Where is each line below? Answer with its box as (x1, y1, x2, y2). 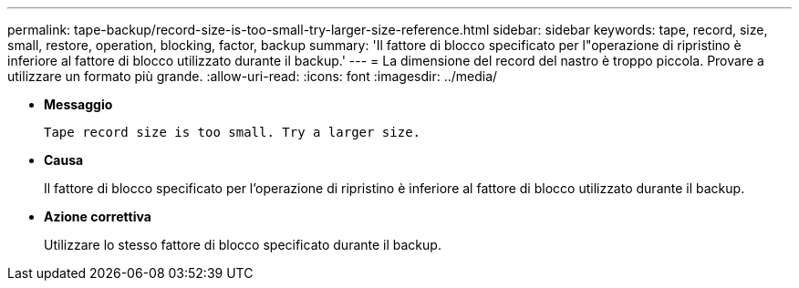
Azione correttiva (44, 209, 151, 224)
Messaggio (44, 97, 113, 112)
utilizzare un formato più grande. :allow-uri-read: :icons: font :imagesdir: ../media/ (7, 68, 498, 84)
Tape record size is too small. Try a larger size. (44, 125, 421, 139)
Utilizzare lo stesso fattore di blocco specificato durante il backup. (44, 237, 441, 252)
